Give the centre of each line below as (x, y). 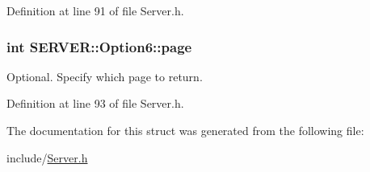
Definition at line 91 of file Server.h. (95, 10)
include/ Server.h (47, 157)
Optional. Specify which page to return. (105, 76)
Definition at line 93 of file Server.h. (95, 103)
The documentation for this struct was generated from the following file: (185, 130)
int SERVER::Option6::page (99, 46)
